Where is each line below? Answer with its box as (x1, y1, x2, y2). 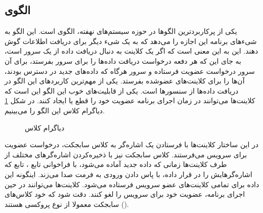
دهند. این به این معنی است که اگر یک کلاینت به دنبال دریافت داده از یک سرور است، (5, 46, 258, 56)
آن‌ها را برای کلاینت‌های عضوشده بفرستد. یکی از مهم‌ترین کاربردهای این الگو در (5, 75, 245, 86)
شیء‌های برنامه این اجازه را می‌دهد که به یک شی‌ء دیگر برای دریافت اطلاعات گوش (5, 35, 257, 46)
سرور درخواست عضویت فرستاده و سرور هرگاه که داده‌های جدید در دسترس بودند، (5, 65, 255, 76)
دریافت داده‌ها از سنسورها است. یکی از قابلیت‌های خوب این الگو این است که (5, 85, 239, 96)
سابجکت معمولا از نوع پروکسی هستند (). (5, 198, 129, 209)
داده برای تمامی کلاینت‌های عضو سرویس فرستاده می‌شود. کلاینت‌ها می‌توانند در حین (5, 179, 259, 189)
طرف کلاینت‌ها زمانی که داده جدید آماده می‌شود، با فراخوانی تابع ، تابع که (5, 159, 227, 169)
